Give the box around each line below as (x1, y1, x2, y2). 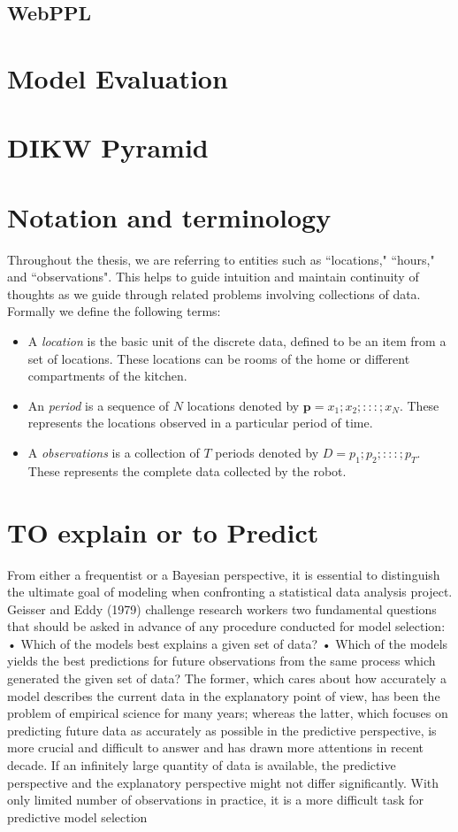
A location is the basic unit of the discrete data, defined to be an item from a (27, 332, 447, 351)
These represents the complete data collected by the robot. (27, 461, 347, 480)
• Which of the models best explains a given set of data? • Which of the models (7, 634, 448, 652)
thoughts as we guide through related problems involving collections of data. (7, 284, 421, 303)
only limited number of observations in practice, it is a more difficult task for (7, 790, 424, 809)
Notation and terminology (7, 198, 332, 235)
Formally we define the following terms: (7, 302, 221, 320)
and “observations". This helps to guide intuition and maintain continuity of (7, 267, 419, 286)
